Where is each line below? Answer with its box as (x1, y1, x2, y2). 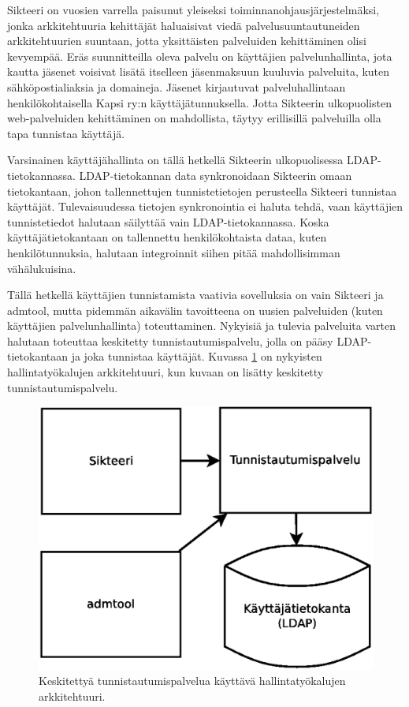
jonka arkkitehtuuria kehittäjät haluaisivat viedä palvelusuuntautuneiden (7, 17, 360, 33)
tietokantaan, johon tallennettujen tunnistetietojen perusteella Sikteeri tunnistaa (7, 182, 397, 199)
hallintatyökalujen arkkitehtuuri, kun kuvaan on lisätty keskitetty (7, 364, 324, 380)
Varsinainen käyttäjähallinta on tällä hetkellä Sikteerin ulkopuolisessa (7, 151, 344, 168)
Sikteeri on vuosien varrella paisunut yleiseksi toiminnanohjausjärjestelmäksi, (7, 2, 380, 17)
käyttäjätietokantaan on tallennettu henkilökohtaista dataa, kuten (7, 229, 327, 245)
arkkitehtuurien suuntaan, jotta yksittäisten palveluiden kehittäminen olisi (7, 32, 366, 49)
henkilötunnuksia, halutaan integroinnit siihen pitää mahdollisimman (7, 244, 340, 260)
